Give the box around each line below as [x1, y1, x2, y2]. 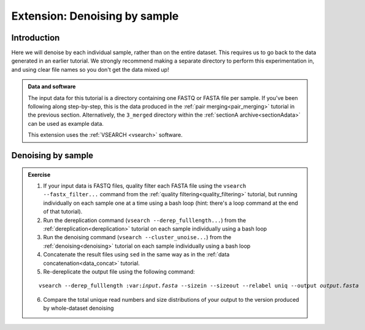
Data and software [28, 83, 76, 90]
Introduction [11, 33, 60, 43]
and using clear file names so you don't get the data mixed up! [11, 66, 169, 73]
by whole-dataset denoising [43, 304, 114, 312]
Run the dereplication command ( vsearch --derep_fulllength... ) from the [43, 217, 247, 224]
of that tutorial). [43, 208, 83, 215]
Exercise [28, 171, 51, 178]
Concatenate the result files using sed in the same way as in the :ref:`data [43, 251, 230, 258]
